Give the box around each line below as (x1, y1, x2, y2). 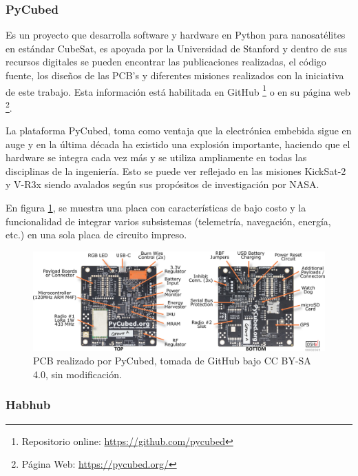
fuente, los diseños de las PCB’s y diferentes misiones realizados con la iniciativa (6, 68, 344, 82)
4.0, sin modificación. (33, 366, 122, 381)
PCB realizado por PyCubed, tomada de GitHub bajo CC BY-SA (33, 353, 311, 368)
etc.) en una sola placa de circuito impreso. (6, 227, 187, 242)
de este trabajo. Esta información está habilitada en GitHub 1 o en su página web (6, 82, 350, 99)
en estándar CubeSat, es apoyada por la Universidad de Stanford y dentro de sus (6, 41, 348, 55)
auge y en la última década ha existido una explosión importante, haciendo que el (6, 136, 350, 151)
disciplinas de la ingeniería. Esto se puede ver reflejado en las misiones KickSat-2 (6, 163, 346, 178)
